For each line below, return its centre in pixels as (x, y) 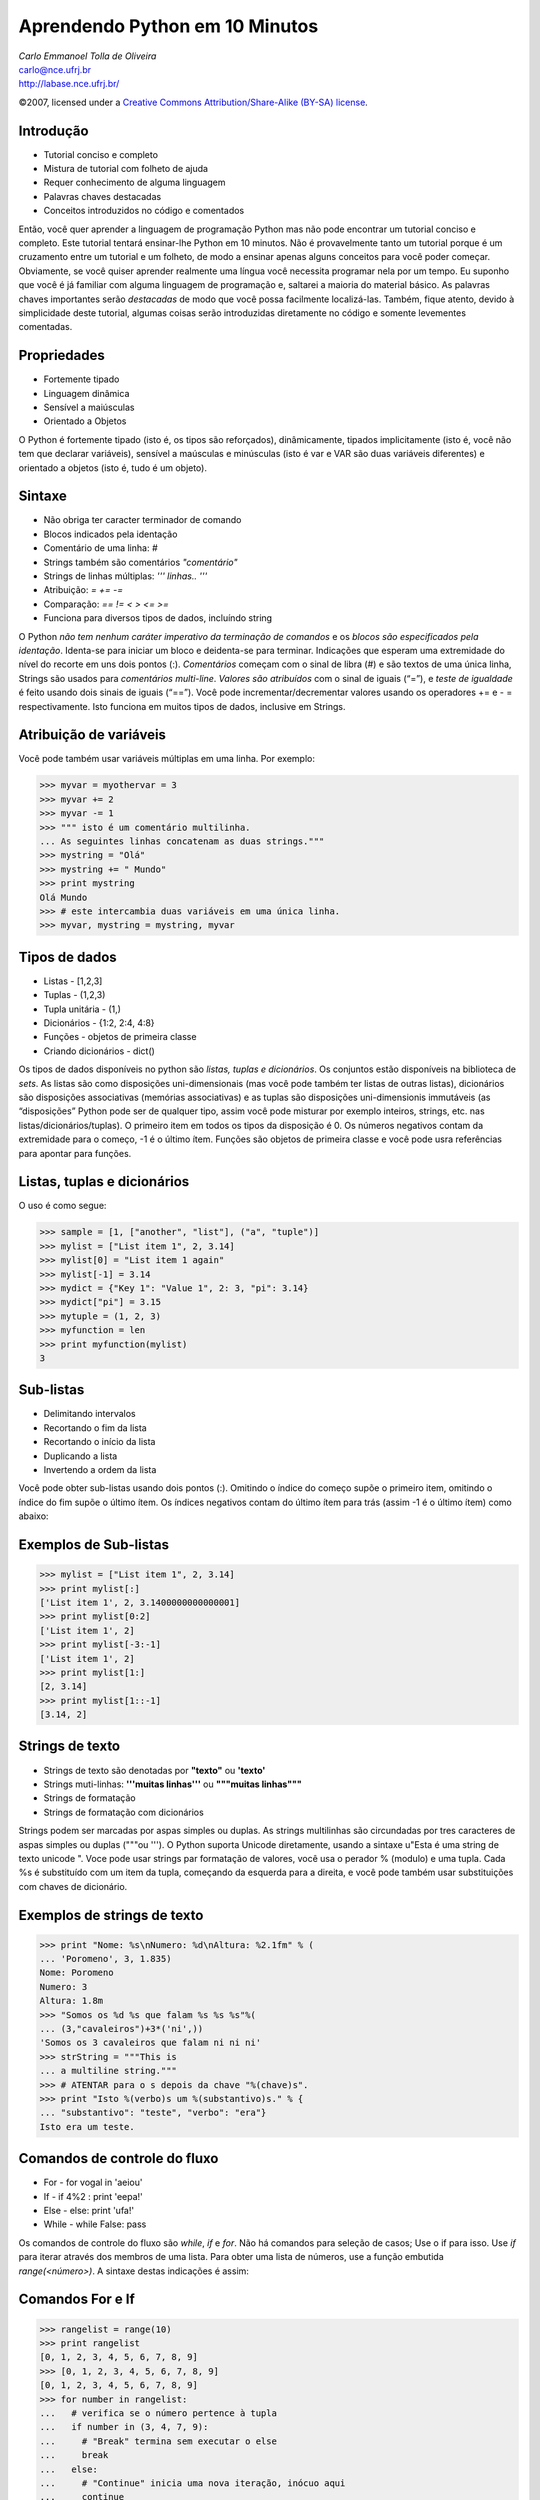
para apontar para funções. (75, 1153)
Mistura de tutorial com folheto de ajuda (126, 169)
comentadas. (45, 327)
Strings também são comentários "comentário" (141, 562)
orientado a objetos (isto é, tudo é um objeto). (112, 467)
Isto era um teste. (87, 2126)
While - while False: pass (95, 2224)
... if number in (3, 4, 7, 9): (124, 2427)
